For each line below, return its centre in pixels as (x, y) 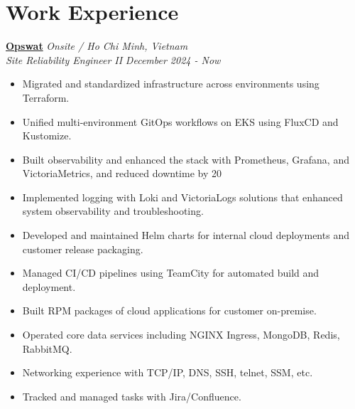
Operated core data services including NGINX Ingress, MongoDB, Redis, (181, 335)
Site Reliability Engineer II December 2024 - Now (113, 59)
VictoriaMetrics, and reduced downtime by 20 (122, 173)
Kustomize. (47, 136)
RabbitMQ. (47, 348)
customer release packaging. (83, 249)
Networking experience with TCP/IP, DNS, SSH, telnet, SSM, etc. (168, 372)
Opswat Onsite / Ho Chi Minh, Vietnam (97, 46)
